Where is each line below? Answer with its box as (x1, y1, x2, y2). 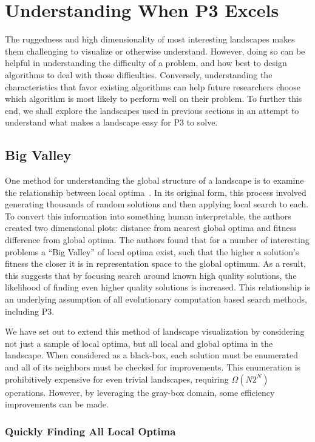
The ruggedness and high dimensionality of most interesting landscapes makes (5, 33, 295, 45)
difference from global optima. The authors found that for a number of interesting (5, 233, 310, 246)
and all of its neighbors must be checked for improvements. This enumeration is (5, 360, 301, 373)
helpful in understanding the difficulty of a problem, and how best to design (5, 56, 287, 69)
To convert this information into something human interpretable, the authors (5, 209, 291, 222)
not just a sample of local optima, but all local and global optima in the (5, 337, 273, 349)
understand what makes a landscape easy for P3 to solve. (5, 116, 218, 129)
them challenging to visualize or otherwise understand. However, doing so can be (5, 44, 305, 57)
